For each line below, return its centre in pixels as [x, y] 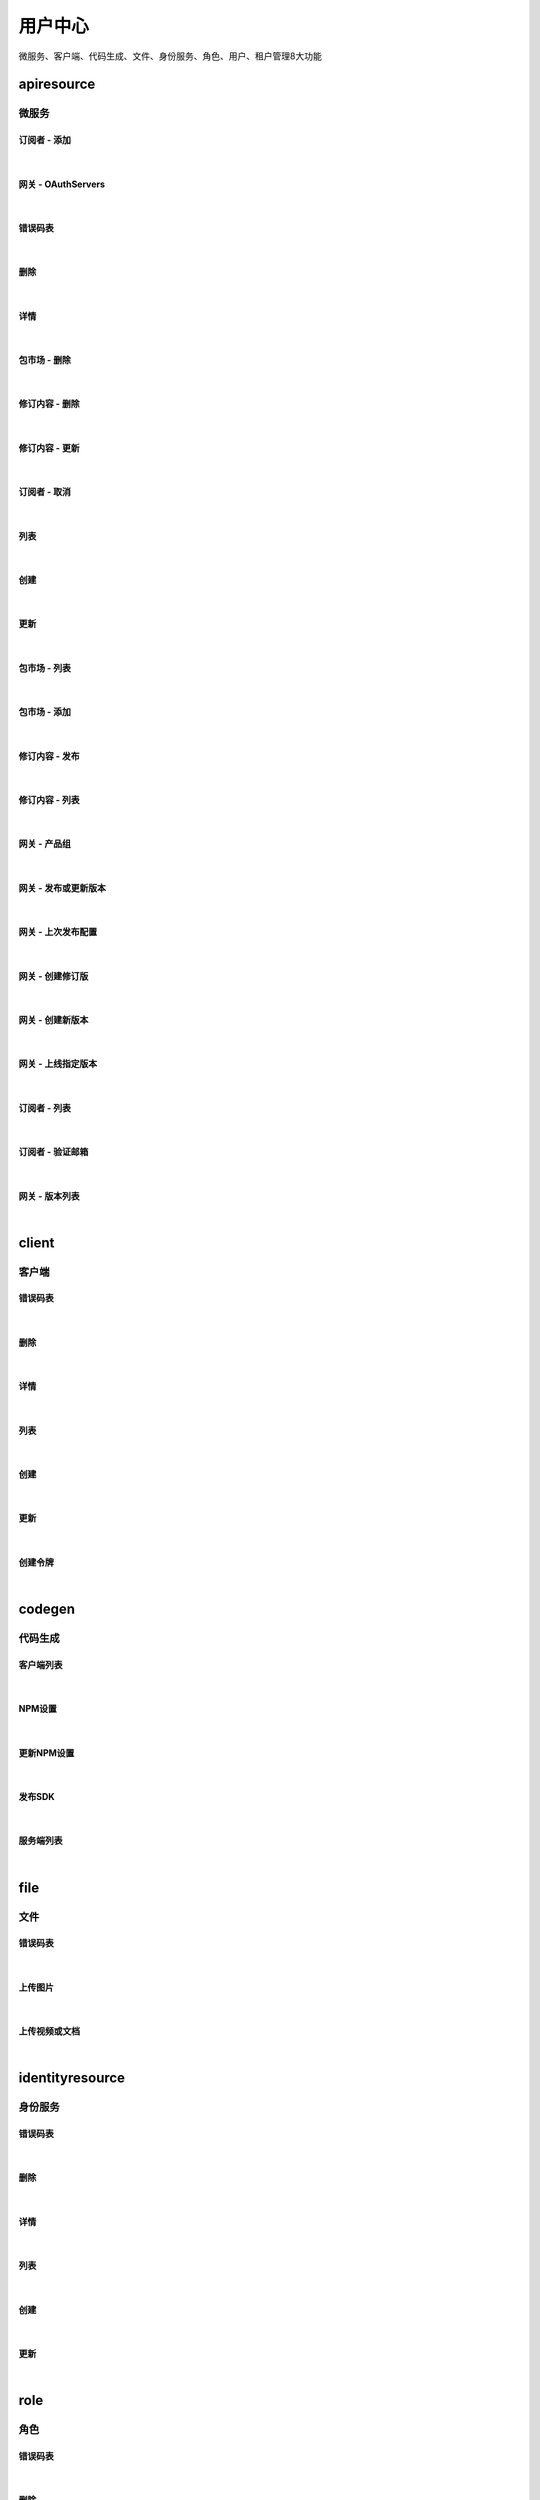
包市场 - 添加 [45, 712]
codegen [46, 1609]
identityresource [71, 2078]
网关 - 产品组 [45, 844]
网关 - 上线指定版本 [58, 1064]
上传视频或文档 [49, 2031]
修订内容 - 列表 [49, 799]
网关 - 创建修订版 [53, 976]
